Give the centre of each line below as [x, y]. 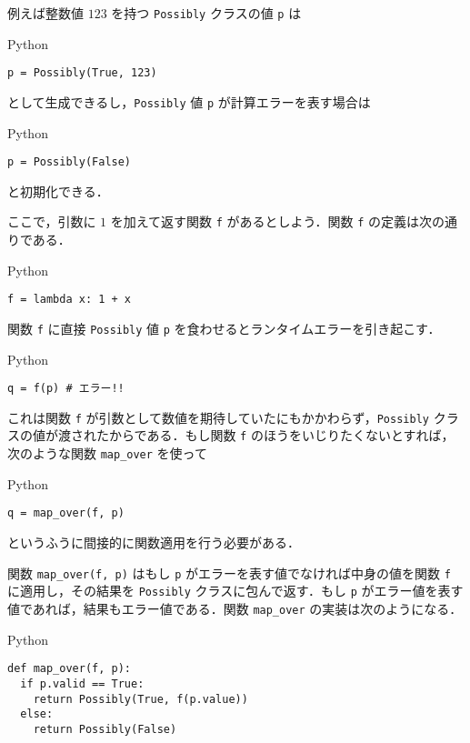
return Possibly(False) [105, 729]
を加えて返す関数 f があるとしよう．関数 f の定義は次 [271, 221]
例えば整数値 [45, 13]
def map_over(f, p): [70, 669]
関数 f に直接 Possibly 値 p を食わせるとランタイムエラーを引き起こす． [224, 328]
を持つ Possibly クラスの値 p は [206, 13]
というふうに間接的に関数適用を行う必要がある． [154, 542]
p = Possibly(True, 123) [82, 73]
